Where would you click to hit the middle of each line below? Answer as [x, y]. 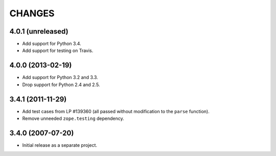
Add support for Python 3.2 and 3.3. [60, 77]
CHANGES [32, 13]
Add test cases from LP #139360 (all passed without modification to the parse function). [116, 111]
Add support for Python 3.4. [52, 44]
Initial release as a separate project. [60, 145]
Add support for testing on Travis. [58, 50]
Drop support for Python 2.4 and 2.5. [61, 85]
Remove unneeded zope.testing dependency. [73, 119]
